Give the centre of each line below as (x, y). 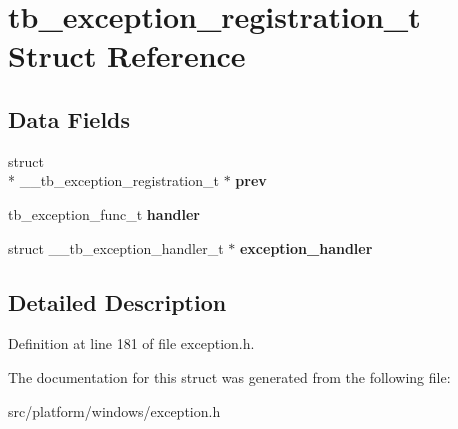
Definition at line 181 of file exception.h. (131, 343)
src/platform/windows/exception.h (114, 410)
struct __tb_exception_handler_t (116, 247)
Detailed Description (117, 301)
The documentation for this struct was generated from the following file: (229, 376)
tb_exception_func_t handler (104, 213)
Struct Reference (127, 55)
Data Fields (69, 118)
